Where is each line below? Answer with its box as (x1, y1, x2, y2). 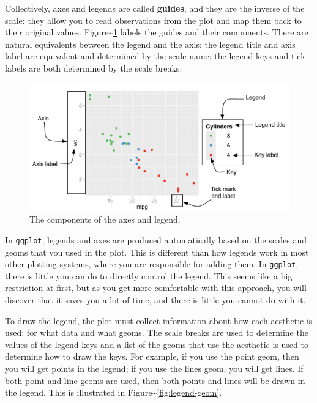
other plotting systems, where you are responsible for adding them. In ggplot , (5, 257, 299, 270)
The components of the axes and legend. (29, 213, 181, 226)
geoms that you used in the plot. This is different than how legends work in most (5, 245, 309, 258)
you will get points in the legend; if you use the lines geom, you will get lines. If (5, 361, 304, 374)
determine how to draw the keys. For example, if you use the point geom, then (5, 350, 299, 363)
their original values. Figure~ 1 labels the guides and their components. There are (5, 26, 308, 39)
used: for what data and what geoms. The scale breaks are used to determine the (5, 326, 308, 339)
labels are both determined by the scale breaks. (5, 61, 182, 74)
